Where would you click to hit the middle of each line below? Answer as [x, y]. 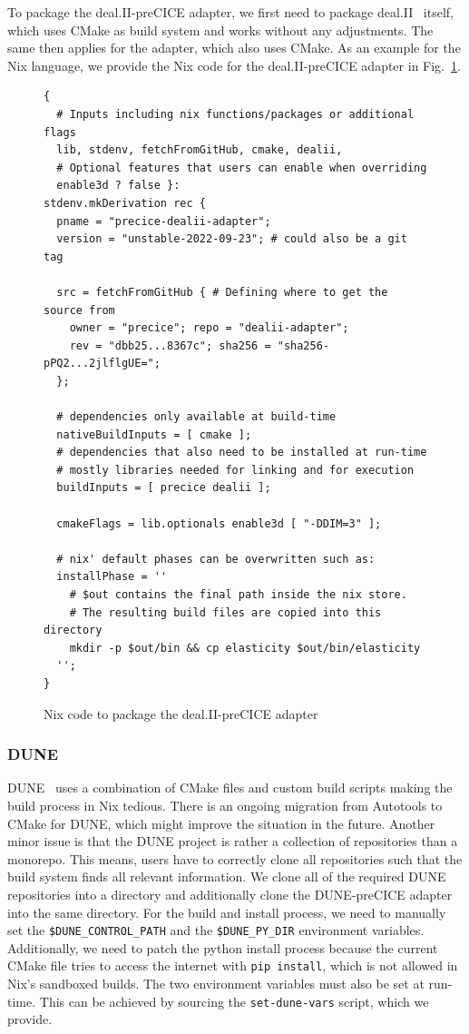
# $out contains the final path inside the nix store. [238, 595]
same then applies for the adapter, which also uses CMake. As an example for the [234, 48]
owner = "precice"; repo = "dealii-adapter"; [209, 328]
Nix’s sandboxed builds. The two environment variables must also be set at [216, 984]
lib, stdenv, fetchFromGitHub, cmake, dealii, [200, 150]
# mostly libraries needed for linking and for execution [235, 470]
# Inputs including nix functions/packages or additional [235, 114]
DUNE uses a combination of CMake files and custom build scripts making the [230, 788]
